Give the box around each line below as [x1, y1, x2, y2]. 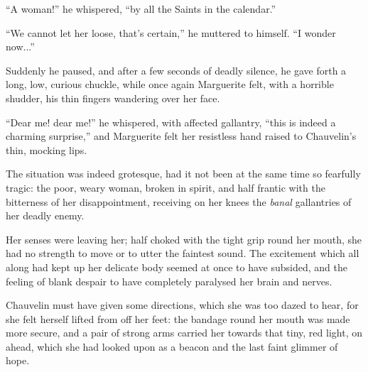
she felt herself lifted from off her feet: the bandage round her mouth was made [6, 311, 350, 326]
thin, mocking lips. [6, 142, 87, 157]
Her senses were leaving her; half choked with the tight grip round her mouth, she [6, 231, 362, 246]
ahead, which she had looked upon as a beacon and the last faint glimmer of [6, 339, 338, 354]
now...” [6, 39, 35, 54]
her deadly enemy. [6, 208, 85, 223]
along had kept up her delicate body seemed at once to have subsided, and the [6, 259, 347, 274]
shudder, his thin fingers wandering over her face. [6, 90, 220, 105]
